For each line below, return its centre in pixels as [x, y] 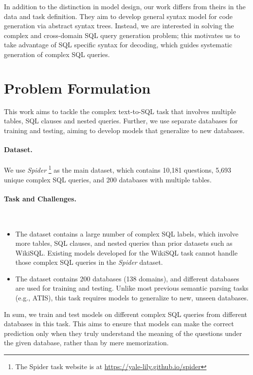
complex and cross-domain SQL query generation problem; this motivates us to [122, 35]
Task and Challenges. [40, 198]
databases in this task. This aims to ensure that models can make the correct [119, 324]
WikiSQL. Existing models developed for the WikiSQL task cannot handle [126, 252]
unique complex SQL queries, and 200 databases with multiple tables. [108, 179]
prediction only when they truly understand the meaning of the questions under [123, 333]
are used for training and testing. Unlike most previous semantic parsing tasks [132, 288]
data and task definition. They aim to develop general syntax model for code [118, 16]
